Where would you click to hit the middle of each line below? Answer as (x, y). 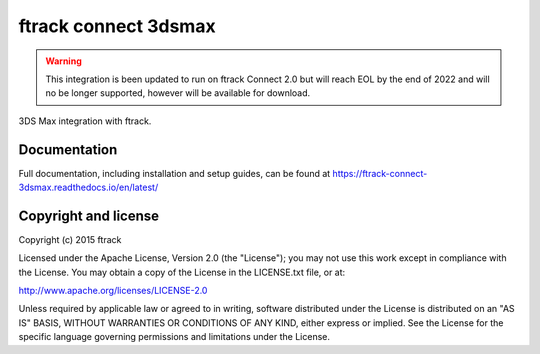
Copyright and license (89, 215)
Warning (63, 61)
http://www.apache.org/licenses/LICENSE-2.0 (113, 291)
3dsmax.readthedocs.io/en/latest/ (88, 187)
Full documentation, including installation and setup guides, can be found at (174, 173)
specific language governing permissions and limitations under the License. (174, 337)
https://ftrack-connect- (380, 173)
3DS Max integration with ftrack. (85, 121)
